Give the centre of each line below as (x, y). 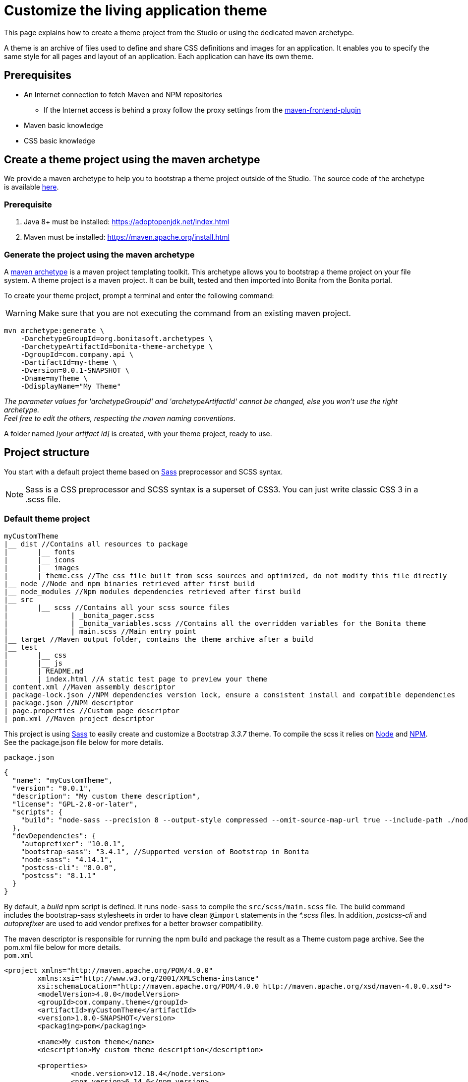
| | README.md (44, 671)
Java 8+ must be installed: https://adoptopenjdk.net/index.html (127, 222)
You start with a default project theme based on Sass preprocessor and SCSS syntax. (144, 472)
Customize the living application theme (136, 10)
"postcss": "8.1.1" (58, 875)
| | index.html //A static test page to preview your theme (136, 679)
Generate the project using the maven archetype (99, 254)
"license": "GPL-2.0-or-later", (75, 804)
